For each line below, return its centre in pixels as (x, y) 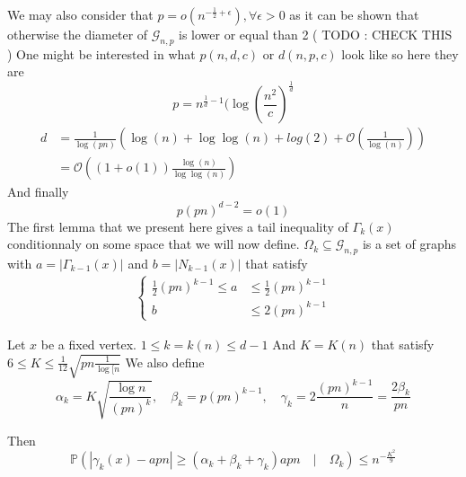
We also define (165, 362)
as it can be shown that (354, 14)
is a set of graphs (409, 244)
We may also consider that (80, 14)
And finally (38, 192)
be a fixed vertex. (88, 344)
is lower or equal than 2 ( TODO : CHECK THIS (316, 34)
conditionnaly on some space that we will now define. (154, 244)
